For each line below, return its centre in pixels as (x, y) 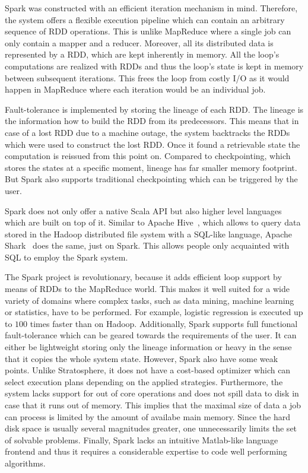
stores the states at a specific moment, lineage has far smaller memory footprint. (151, 167)
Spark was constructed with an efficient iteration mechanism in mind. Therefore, (151, 8)
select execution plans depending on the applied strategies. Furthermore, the (144, 381)
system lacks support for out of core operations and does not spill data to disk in (152, 393)
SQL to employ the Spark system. (66, 257)
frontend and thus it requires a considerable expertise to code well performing (146, 451)
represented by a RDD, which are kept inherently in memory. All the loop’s (142, 54)
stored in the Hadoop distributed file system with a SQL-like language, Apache (148, 234)
